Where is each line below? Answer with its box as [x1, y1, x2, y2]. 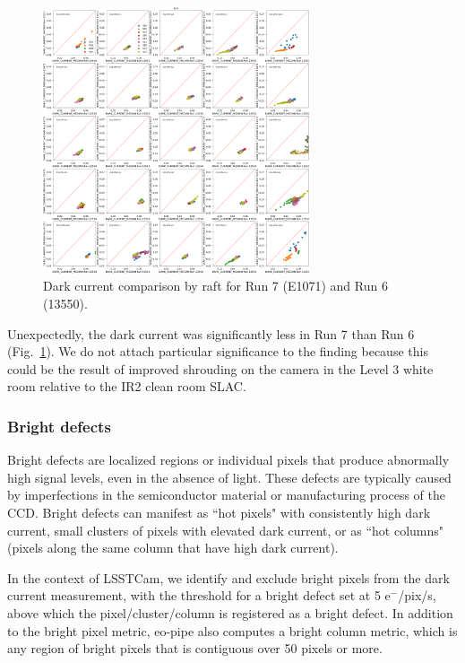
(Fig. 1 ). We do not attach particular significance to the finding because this [7, 342, 428, 361]
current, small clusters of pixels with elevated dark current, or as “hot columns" [7, 520, 444, 539]
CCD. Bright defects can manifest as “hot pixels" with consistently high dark [7, 502, 431, 521]
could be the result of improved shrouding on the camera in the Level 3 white [7, 359, 434, 378]
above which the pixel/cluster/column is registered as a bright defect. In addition [7, 603, 453, 622]
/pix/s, [398, 586, 436, 605]
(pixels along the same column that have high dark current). [7, 538, 339, 557]
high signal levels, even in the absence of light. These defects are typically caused [7, 467, 452, 486]
